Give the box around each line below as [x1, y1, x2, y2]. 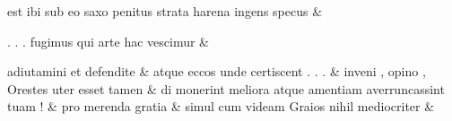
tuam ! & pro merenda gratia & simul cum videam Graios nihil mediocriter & [7, 97, 435, 116]
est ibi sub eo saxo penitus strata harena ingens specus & [7, 2, 323, 20]
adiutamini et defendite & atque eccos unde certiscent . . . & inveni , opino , [7, 62, 426, 81]
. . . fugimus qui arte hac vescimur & [7, 31, 209, 50]
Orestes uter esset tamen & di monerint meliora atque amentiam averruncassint [7, 79, 445, 98]
